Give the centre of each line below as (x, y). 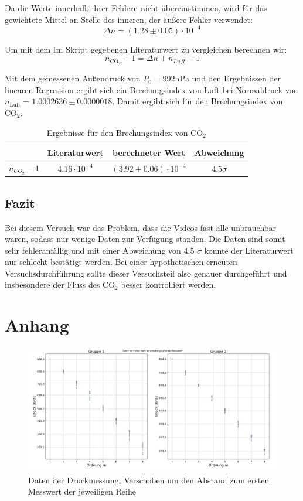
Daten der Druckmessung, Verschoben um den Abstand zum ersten (149, 480)
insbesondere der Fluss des (52, 284)
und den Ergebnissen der (236, 78)
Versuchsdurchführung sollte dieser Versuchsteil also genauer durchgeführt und (146, 273)
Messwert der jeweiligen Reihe (82, 491)
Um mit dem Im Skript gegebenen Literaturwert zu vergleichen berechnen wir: (146, 49)
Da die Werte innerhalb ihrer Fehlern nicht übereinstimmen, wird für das (136, 8)
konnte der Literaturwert (249, 250)
